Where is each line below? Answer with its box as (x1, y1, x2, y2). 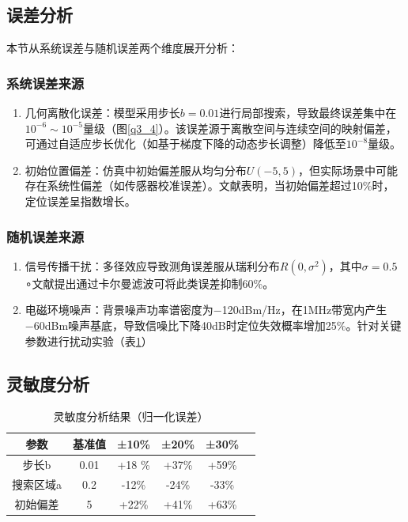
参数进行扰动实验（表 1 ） (25, 332, 153, 349)
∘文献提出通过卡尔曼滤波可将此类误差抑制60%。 (25, 274, 274, 291)
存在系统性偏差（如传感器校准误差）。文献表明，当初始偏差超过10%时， (25, 177, 395, 194)
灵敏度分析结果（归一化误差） (53, 408, 209, 425)
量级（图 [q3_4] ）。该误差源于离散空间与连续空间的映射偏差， (83, 119, 397, 136)
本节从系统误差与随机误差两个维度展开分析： (6, 40, 239, 56)
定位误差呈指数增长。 (25, 192, 136, 209)
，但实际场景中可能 (297, 161, 398, 178)
